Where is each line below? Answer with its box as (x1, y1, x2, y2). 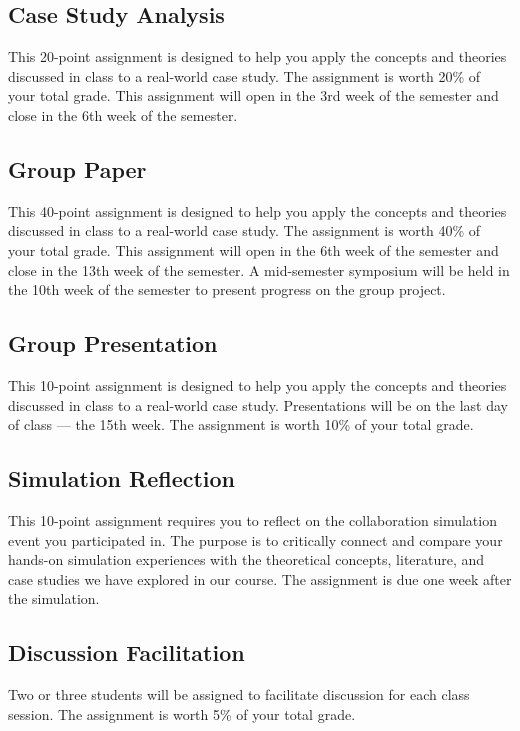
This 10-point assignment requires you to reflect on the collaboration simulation (8, 509, 497, 530)
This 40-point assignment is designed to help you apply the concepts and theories (8, 200, 507, 221)
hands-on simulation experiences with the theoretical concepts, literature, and (8, 549, 485, 570)
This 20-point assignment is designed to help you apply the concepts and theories (8, 46, 507, 67)
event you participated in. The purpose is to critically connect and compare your (8, 529, 503, 550)
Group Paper (8, 153, 147, 184)
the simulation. (8, 588, 100, 609)
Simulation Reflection (8, 463, 236, 494)
